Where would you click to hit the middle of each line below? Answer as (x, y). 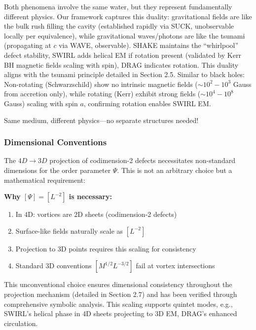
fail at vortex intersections (175, 266)
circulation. (21, 323)
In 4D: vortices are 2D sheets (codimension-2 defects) (96, 214)
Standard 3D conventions (54, 266)
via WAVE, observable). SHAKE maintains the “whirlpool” (149, 45)
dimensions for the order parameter (57, 170)
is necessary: (90, 196)
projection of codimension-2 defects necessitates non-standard (142, 160)
